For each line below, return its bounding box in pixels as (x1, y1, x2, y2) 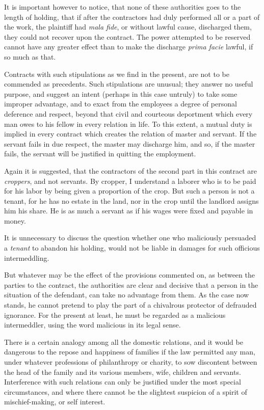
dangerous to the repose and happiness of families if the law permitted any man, (4, 346, 255, 357)
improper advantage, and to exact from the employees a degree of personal (4, 98, 237, 109)
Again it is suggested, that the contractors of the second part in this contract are (4, 165, 257, 176)
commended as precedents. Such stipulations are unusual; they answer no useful (4, 78, 253, 89)
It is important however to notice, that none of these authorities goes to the (4, 2, 241, 12)
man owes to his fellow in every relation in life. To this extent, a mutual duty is (4, 118, 252, 129)
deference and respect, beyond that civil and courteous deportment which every (4, 108, 253, 119)
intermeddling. (4, 252, 49, 263)
